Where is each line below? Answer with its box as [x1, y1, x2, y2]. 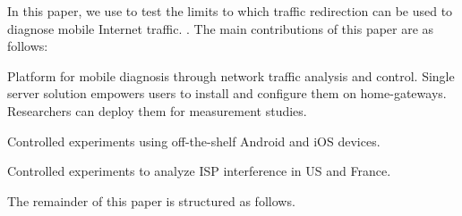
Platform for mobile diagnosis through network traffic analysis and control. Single [7, 66, 455, 85]
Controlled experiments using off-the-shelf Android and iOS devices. [7, 131, 381, 150]
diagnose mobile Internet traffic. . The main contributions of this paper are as [7, 19, 434, 37]
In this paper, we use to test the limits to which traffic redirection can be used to [7, 2, 453, 20]
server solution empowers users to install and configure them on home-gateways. [7, 84, 447, 103]
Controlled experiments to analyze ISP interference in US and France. [7, 162, 391, 180]
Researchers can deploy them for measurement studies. [7, 101, 307, 120]
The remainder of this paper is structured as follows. [7, 191, 295, 210]
